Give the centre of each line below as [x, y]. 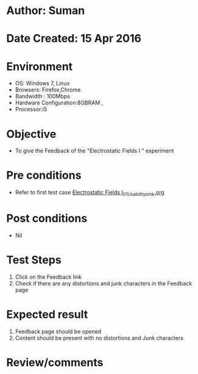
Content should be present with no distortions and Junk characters [99, 338]
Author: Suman [46, 11]
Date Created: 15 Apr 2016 [74, 39]
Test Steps [34, 260]
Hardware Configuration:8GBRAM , [59, 103]
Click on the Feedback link [48, 277]
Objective [31, 134]
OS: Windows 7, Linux [42, 84]
